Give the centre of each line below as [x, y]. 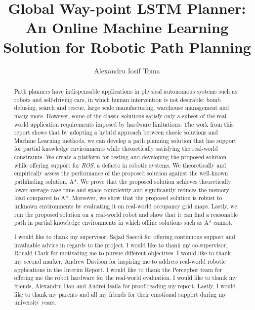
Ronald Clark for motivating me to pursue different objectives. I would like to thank [123, 253]
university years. [35, 302]
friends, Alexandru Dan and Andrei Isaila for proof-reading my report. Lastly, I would [125, 286]
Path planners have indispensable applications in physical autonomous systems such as [126, 91]
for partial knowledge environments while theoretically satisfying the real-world [116, 149]
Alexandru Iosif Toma [127, 70]
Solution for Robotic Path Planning [127, 47]
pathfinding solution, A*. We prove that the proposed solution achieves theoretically [123, 182]
